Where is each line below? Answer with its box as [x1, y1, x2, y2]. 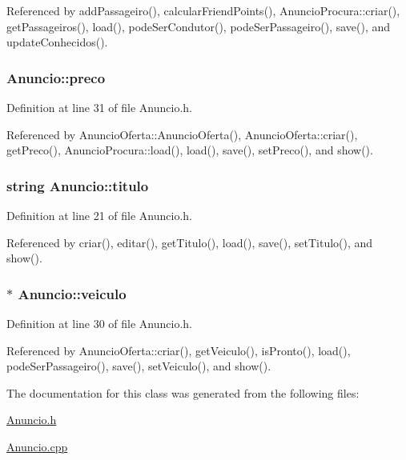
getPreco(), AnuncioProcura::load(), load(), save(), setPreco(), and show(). [6, 142, 373, 158]
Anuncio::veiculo [18, 283, 127, 303]
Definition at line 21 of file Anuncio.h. [6, 207, 193, 223]
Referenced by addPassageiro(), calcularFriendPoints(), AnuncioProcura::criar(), [6, 2, 400, 18]
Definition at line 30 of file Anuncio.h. [6, 315, 193, 331]
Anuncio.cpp [6, 438, 68, 454]
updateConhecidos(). [6, 34, 108, 50]
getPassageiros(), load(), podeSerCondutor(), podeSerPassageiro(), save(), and [6, 18, 391, 34]
